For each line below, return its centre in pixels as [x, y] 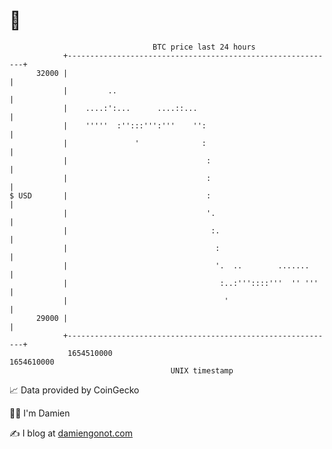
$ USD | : [110, 195]
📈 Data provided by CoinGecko [74, 390]
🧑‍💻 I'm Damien [40, 413]
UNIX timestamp [202, 370]
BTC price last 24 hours [204, 47]
